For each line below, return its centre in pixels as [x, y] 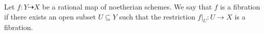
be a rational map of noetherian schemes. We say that [127, 6]
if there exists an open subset [50, 16]
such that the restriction [157, 16]
